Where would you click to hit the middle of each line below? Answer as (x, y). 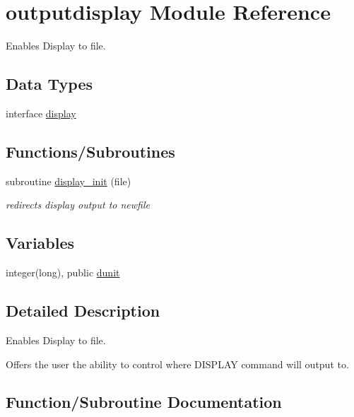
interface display (41, 113)
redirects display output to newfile (78, 205)
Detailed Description (83, 311)
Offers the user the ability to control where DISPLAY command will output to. (177, 364)
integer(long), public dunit (63, 272)
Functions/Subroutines (90, 151)
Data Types (49, 84)
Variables (40, 243)
